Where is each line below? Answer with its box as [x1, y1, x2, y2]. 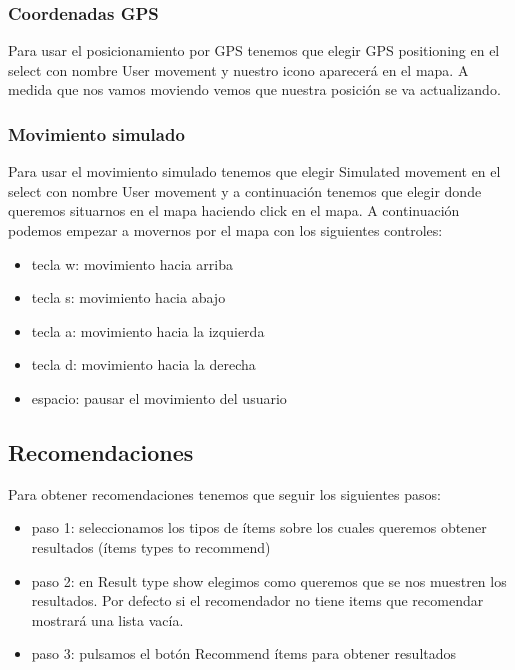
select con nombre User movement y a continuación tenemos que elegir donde [8, 180, 482, 201]
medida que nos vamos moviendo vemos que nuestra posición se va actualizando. [8, 79, 501, 100]
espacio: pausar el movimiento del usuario [31, 387, 287, 408]
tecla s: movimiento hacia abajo [31, 287, 226, 308]
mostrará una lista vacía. [31, 609, 184, 630]
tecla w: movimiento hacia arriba [31, 253, 233, 274]
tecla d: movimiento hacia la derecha [31, 354, 256, 375]
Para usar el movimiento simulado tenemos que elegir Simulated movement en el [8, 161, 501, 182]
